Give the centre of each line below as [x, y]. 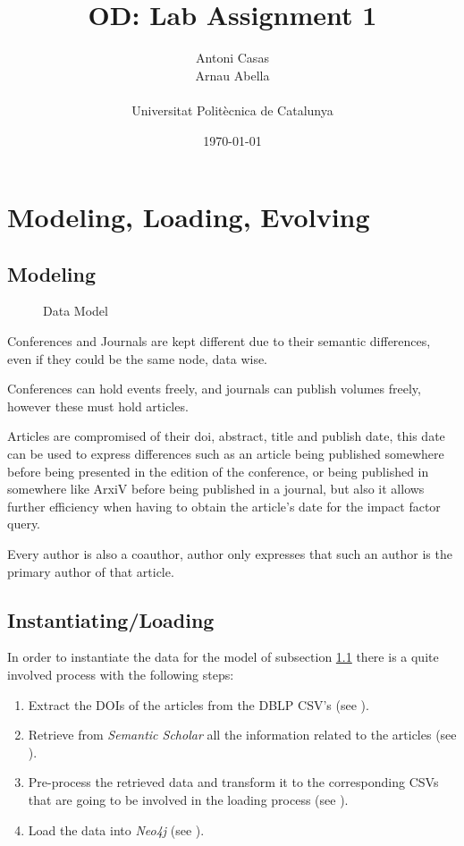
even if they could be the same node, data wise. [138, 358]
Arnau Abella [232, 75]
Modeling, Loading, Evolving [189, 217]
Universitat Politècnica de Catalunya [232, 110]
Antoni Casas [232, 58]
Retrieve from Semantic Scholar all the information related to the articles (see [242, 735]
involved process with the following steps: [121, 674]
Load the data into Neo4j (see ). [116, 829]
